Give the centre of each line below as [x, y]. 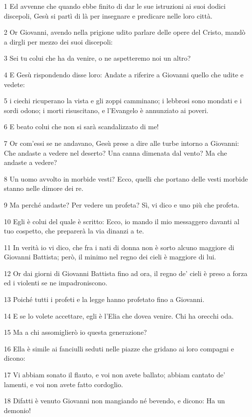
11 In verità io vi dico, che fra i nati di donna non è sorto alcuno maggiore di [119, 247]
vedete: [14, 84]
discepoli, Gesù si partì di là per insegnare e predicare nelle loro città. [108, 15]
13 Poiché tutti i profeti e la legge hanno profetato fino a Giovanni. [104, 299]
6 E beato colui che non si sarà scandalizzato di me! [81, 127]
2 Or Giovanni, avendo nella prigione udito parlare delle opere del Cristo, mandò [125, 32]
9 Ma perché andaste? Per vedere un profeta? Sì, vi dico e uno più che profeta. [122, 204]
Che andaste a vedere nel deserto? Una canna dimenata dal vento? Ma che [115, 152]
